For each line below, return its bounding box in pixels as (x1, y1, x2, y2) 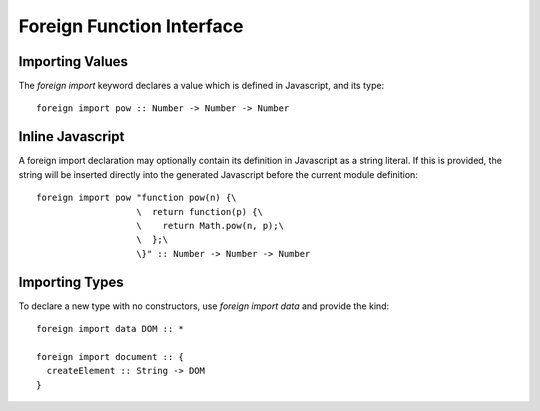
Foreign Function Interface (18, 15, 244, 37)
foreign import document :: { (36, 351, 185, 362)
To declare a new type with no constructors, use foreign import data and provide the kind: (18, 300, 390, 312)
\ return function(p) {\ (136, 206, 264, 217)
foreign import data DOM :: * (36, 323, 185, 334)
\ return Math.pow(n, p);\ (136, 220, 285, 231)
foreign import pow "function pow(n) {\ (36, 192, 237, 204)
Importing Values (18, 53, 129, 70)
